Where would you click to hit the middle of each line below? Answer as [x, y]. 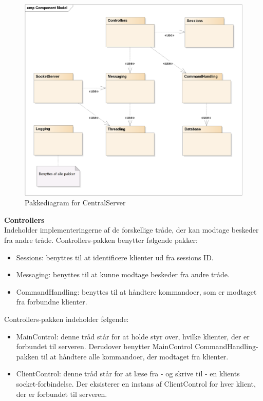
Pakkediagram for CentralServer [75, 203]
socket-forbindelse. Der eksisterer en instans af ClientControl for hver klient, [136, 383]
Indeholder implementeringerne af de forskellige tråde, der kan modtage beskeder [131, 230]
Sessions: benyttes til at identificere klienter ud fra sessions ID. [115, 257]
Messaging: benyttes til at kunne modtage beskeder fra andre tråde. [123, 274]
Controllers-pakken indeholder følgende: [67, 319]
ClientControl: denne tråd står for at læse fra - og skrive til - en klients [128, 374]
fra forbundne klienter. [52, 302]
